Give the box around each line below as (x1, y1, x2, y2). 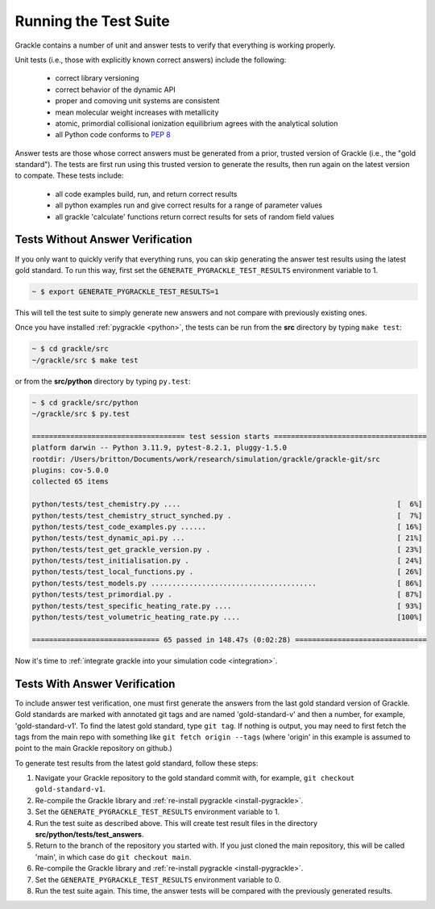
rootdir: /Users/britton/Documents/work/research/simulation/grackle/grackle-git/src (31, 454, 380, 463)
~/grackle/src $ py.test (31, 409, 130, 419)
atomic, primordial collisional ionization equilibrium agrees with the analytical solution (55, 118, 338, 128)
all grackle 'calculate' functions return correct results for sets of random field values (55, 212, 334, 221)
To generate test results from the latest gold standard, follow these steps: (14, 758, 259, 768)
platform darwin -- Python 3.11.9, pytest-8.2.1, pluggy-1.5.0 (31, 443, 288, 452)
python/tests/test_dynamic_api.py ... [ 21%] (31, 534, 423, 542)
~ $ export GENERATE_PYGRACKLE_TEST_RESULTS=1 (31, 287, 219, 296)
